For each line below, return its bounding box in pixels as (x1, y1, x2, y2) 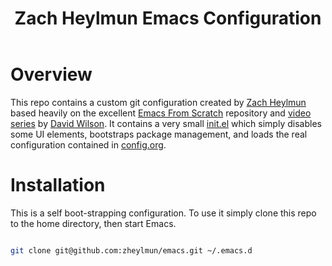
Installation (10, 174, 106, 197)
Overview (10, 63, 93, 86)
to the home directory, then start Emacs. (10, 217, 177, 229)
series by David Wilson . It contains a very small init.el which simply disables (10, 117, 322, 129)
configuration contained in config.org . (10, 138, 167, 151)
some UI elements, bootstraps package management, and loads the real (10, 128, 308, 140)
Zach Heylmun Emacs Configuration (14, 7, 322, 30)
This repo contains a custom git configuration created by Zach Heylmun (10, 96, 307, 108)
